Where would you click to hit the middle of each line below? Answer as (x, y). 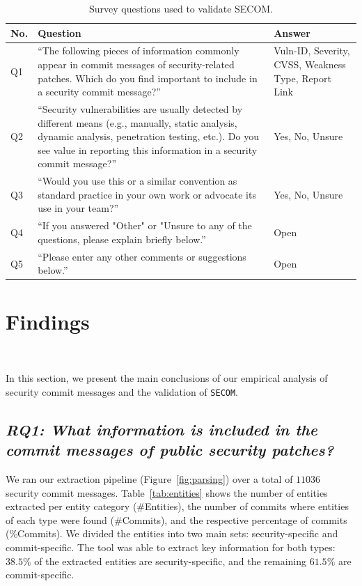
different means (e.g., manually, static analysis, (137, 122)
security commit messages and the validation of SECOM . (122, 391)
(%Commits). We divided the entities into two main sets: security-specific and (172, 533)
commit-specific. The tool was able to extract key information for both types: (171, 547)
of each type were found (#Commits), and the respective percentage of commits (176, 519)
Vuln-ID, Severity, (312, 51)
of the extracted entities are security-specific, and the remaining (171, 561)
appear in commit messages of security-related (136, 64)
